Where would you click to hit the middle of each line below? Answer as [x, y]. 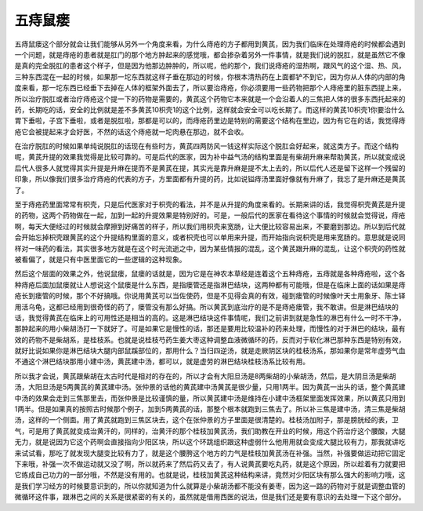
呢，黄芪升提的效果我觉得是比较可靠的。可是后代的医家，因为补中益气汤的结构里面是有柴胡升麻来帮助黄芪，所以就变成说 [210, 157]
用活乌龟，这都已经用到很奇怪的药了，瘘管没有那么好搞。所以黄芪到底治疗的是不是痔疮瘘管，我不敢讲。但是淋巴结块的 [206, 307]
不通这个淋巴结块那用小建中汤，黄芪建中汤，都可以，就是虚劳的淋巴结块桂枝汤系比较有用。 [162, 362]
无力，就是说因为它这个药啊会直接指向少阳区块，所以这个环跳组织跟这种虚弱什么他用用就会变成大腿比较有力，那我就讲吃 [210, 442]
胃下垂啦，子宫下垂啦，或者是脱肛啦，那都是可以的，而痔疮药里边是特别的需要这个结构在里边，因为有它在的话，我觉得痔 [210, 121]
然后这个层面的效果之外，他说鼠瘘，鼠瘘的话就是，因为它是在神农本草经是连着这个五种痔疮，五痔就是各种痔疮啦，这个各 [210, 274]
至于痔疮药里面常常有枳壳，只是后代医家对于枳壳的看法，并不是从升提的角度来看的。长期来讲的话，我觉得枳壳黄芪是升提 [210, 205]
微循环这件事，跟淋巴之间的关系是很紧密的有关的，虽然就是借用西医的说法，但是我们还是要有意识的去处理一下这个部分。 [210, 497]
